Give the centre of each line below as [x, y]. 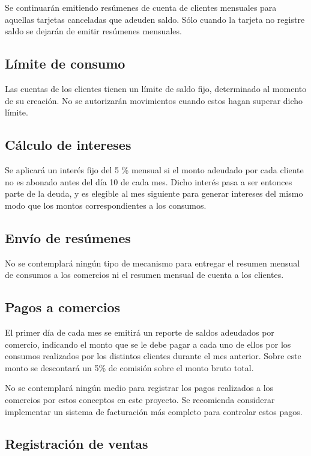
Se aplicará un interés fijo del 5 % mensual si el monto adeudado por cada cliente [154, 169]
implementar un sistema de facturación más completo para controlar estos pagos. [154, 411]
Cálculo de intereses [68, 145]
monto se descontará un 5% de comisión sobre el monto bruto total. [129, 367]
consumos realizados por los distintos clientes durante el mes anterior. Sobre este [153, 356]
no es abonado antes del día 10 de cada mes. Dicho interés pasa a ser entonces [149, 181]
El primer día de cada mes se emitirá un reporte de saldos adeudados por [140, 332]
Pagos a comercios [63, 307]
